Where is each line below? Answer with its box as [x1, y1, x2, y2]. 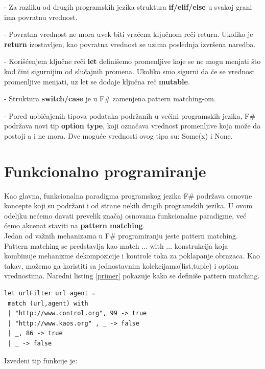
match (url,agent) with [8, 299, 88, 307]
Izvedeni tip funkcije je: [4, 355, 78, 365]
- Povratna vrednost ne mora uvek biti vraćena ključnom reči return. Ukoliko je [4, 29, 253, 39]
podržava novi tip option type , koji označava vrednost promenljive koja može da [4, 120, 261, 131]
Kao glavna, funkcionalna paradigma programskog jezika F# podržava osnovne [4, 190, 252, 201]
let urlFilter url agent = [4, 290, 95, 297]
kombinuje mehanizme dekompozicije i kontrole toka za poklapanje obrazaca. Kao [4, 250, 260, 261]
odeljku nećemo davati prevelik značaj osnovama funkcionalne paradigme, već [4, 210, 247, 221]
